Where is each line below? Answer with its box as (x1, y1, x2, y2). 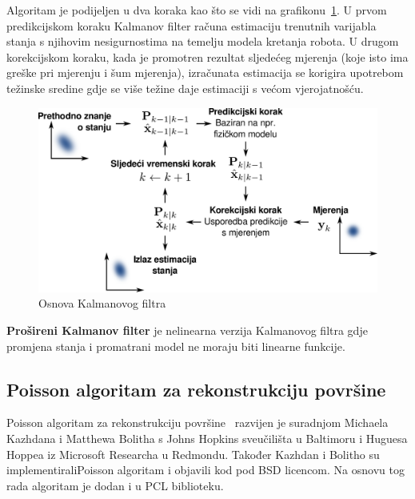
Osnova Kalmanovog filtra (38, 295, 166, 312)
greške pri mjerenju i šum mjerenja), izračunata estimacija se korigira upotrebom (6, 64, 404, 81)
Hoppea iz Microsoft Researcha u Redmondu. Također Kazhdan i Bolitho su (6, 445, 380, 462)
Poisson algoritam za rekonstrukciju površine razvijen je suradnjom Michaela (6, 414, 389, 431)
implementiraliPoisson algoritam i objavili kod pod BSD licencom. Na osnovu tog (6, 461, 405, 478)
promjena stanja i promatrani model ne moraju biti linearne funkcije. (6, 337, 345, 354)
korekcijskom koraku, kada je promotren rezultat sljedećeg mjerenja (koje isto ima (6, 48, 409, 65)
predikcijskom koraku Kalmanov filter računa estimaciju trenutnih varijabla (6, 17, 377, 34)
